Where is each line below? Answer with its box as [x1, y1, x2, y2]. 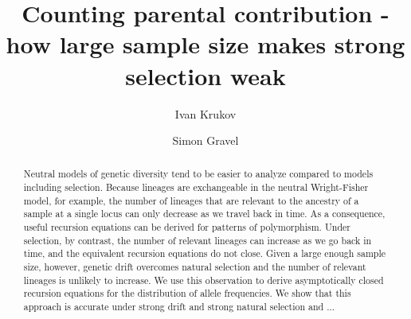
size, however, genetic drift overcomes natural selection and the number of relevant [23, 260, 366, 274]
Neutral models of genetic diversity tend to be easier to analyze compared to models [23, 167, 374, 181]
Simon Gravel [172, 132, 239, 149]
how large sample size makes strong [6, 28, 405, 60]
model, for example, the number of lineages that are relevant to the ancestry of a [23, 193, 359, 207]
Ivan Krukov [174, 105, 237, 122]
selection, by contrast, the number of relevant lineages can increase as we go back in [23, 233, 372, 247]
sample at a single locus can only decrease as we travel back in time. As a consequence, [23, 207, 386, 220]
